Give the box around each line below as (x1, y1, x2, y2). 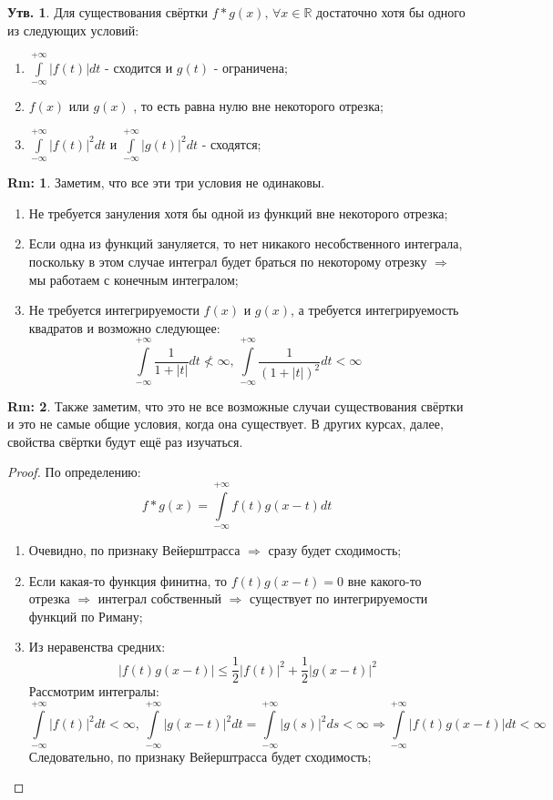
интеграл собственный (97, 589, 222, 608)
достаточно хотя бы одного (315, 3, 466, 21)
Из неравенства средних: (28, 637, 166, 656)
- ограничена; (213, 57, 288, 76)
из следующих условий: (7, 20, 139, 39)
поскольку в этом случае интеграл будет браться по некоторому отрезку (28, 251, 427, 270)
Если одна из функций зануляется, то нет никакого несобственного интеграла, (28, 234, 463, 253)
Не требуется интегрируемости (28, 300, 200, 319)
